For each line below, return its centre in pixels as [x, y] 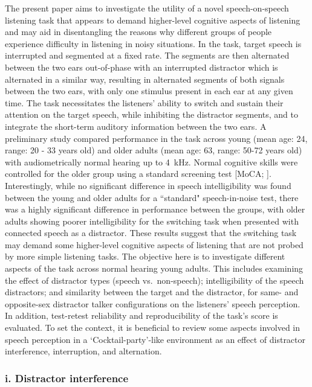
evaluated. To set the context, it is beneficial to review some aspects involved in [153, 328]
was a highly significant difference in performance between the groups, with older [155, 209]
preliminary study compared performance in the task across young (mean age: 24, [156, 138]
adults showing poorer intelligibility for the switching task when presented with [152, 221]
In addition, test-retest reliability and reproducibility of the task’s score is [141, 315]
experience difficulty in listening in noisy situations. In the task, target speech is [153, 43]
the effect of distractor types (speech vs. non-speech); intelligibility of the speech [154, 280]
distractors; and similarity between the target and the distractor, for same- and [152, 292]
